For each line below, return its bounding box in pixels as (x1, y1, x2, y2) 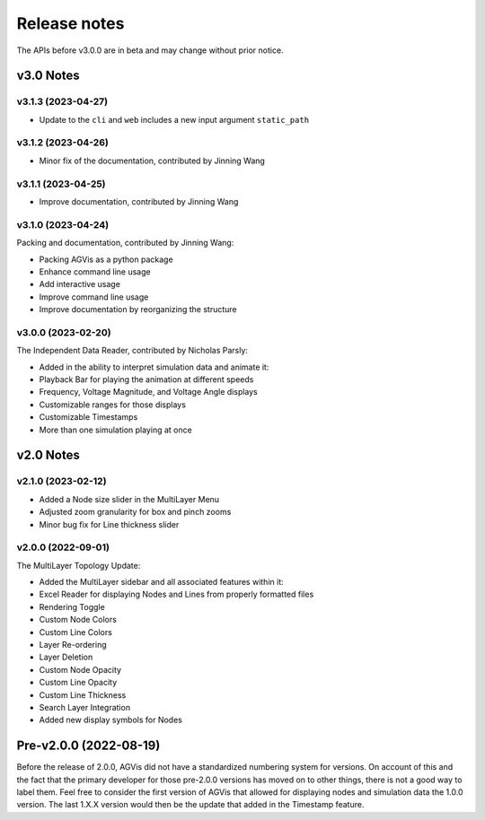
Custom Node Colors (39, 615, 117, 625)
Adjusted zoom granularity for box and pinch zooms (39, 507, 232, 518)
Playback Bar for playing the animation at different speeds (39, 374, 254, 385)
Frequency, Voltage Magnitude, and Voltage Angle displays (39, 387, 258, 397)
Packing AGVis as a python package (39, 254, 174, 265)
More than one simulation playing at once (39, 424, 192, 435)
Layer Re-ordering (39, 639, 107, 650)
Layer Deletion (39, 651, 93, 663)
